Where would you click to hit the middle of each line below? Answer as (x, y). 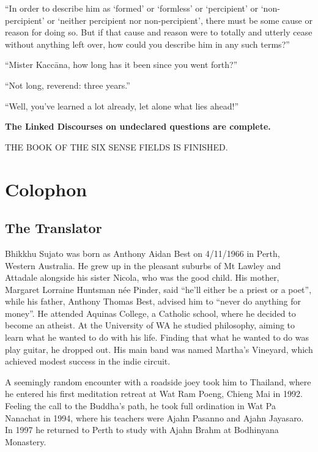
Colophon (46, 189)
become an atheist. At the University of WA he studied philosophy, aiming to (150, 325)
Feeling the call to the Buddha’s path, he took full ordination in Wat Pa (140, 406)
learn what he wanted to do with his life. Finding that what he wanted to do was (157, 337)
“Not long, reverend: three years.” (68, 85)
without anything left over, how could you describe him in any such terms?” (147, 44)
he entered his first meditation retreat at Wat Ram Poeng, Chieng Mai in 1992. (154, 394)
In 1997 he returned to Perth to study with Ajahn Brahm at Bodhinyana (142, 430)
